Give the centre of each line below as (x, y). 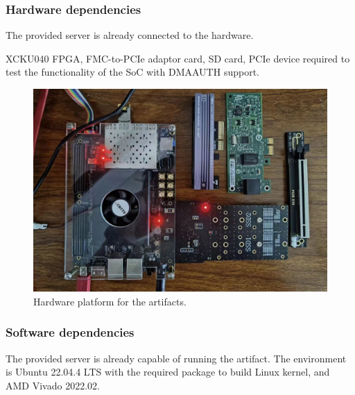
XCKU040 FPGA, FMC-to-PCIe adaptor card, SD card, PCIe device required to (178, 58)
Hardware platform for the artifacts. (110, 301)
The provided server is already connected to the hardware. (130, 35)
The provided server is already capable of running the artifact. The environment (176, 358)
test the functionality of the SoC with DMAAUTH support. (132, 72)
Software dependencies (70, 332)
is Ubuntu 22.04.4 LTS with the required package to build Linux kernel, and (168, 372)
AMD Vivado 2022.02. (53, 385)
